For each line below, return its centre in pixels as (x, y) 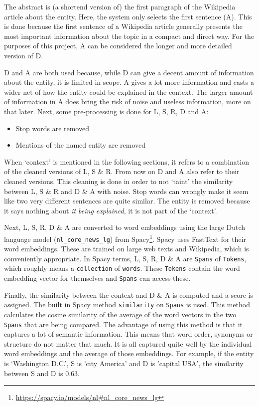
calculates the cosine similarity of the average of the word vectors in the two (120, 314)
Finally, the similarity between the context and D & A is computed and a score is (129, 295)
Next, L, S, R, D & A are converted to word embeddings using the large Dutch (125, 227)
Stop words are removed (52, 128)
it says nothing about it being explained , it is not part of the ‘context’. (111, 210)
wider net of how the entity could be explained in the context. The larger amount (129, 92)
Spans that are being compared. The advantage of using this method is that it (124, 324)
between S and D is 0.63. (42, 373)
